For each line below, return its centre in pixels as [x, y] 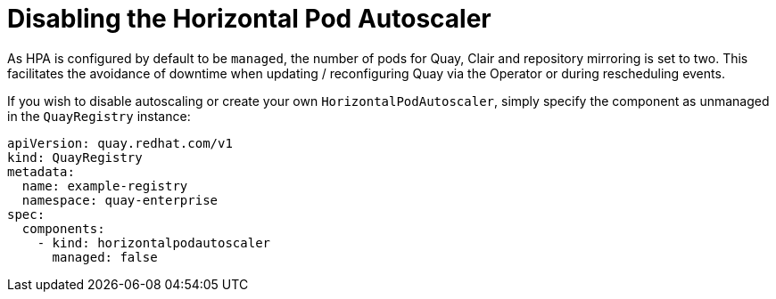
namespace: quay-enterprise [120, 200]
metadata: [41, 171]
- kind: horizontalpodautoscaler [154, 242]
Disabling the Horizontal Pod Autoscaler [249, 19]
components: [63, 228]
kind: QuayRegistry [75, 157]
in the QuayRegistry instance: [99, 116]
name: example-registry [105, 186]
